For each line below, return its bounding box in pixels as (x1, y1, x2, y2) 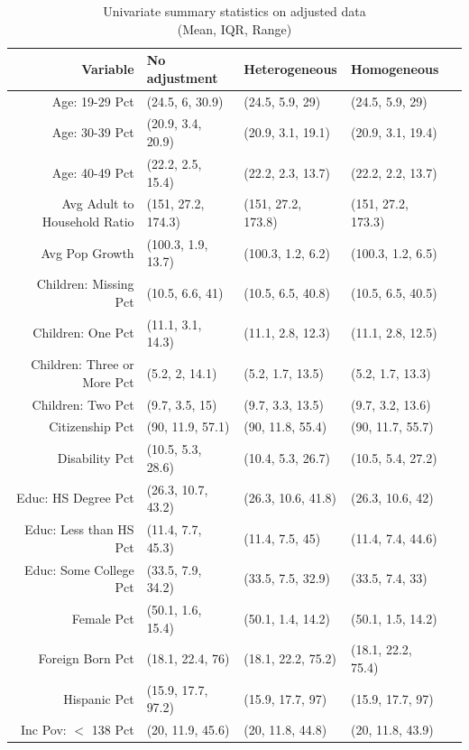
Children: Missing (36, 274, 134, 293)
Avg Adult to (61, 194, 134, 213)
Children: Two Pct (32, 394, 134, 413)
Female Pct (71, 608, 134, 627)
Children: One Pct (32, 323, 134, 342)
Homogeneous (351, 59, 439, 78)
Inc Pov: (21, 720, 67, 739)
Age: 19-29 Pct (51, 91, 134, 110)
